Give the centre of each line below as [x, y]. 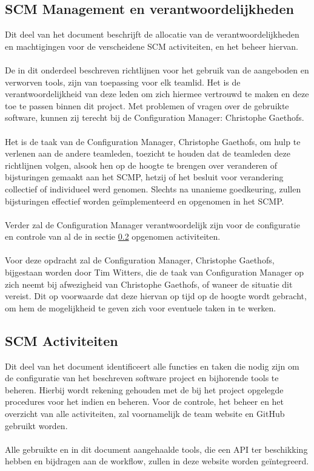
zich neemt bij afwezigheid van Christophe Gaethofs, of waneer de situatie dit [149, 284]
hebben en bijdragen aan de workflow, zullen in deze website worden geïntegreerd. [157, 461]
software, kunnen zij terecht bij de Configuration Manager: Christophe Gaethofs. [155, 117]
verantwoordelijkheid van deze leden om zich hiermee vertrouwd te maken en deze [157, 94]
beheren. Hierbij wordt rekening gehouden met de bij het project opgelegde [144, 389]
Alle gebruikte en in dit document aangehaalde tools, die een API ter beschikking [156, 449]
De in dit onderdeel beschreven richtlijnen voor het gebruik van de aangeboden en [157, 69]
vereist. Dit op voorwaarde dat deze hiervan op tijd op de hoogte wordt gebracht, [156, 296]
